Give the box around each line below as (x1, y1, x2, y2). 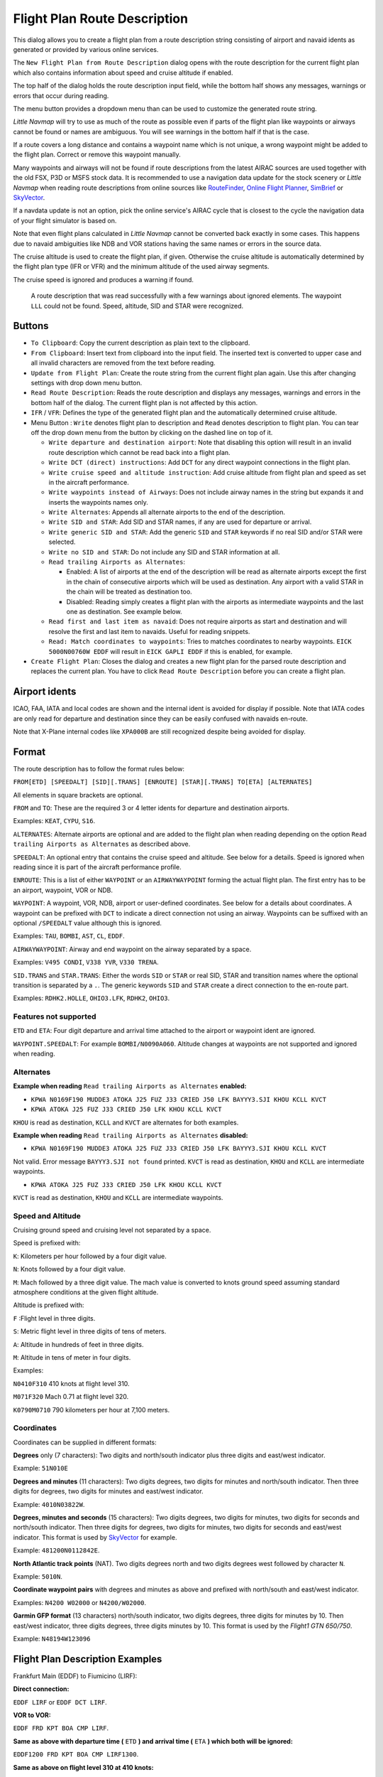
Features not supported (13, 1011, 96, 1021)
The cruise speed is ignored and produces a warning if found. (13, 275, 194, 284)
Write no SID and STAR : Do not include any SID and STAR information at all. (48, 547, 280, 556)
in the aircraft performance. (48, 478, 129, 486)
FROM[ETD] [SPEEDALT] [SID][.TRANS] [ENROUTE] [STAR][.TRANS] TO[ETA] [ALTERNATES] (13, 778, 313, 786)
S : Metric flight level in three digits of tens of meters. (13, 1327, 167, 1336)
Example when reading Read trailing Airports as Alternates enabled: (13, 1082, 247, 1090)
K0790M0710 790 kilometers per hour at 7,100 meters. (13, 1405, 170, 1414)
